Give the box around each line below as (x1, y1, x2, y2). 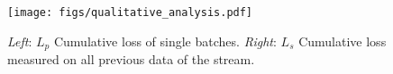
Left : (7, 31, 32, 50)
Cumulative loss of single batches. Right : (53, 31, 277, 50)
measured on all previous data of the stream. (7, 50, 255, 69)
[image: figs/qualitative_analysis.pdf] (7, 6, 253, 19)
